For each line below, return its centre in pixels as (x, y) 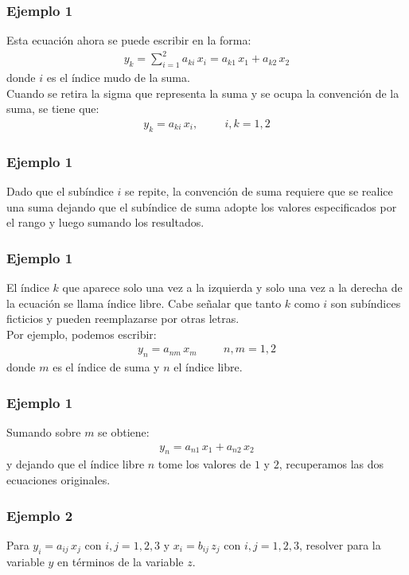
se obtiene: (124, 431)
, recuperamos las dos (331, 464)
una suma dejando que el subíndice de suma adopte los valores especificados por (202, 206)
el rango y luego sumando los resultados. (105, 222)
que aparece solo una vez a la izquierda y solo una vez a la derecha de (232, 287)
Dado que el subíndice (60, 190)
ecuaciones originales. (58, 480)
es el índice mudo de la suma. (118, 78)
